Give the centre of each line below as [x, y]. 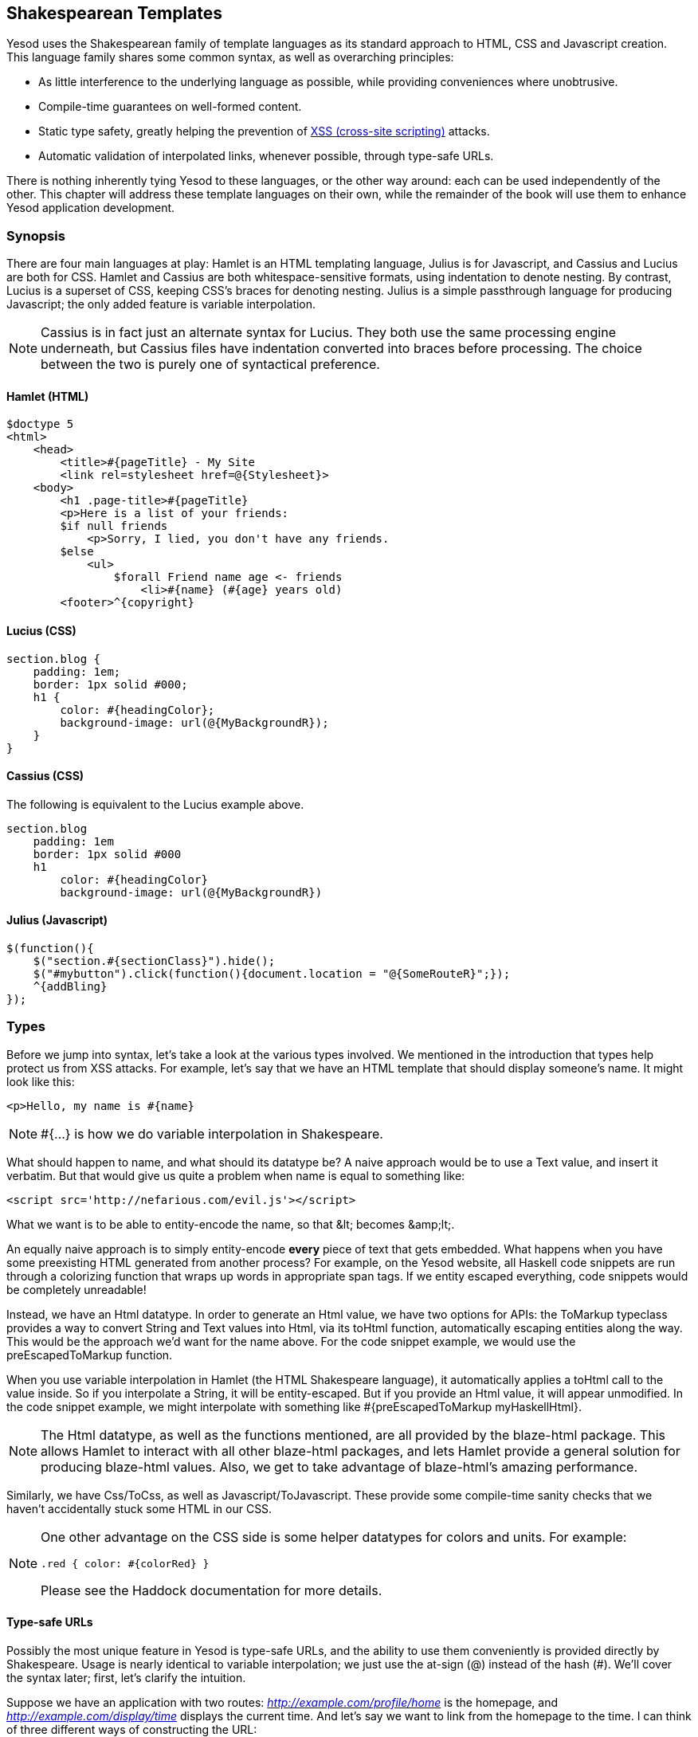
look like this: [41, 1081]
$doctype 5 [40, 424]
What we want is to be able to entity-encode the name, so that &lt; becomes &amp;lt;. [231, 1224]
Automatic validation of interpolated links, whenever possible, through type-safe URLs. [266, 156]
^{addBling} [70, 987]
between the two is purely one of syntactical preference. [210, 365]
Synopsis [36, 235]
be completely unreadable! [76, 1289]
